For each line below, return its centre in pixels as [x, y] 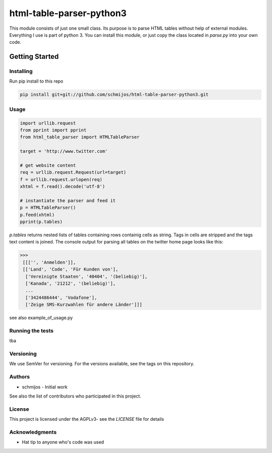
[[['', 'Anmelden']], [49, 262]
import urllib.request [48, 123]
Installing [21, 72]
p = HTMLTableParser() [48, 208]
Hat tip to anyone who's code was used [63, 442]
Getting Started [34, 57]
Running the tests [31, 331]
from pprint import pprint [53, 130]
